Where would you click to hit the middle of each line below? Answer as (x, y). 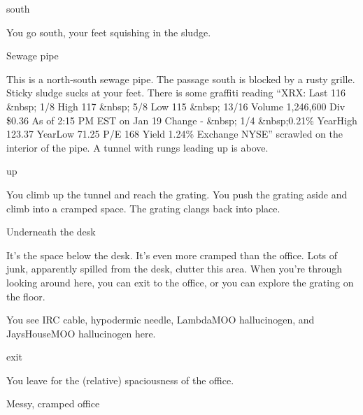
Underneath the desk (51, 232)
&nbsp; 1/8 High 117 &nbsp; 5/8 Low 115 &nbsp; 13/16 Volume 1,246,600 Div (176, 106)
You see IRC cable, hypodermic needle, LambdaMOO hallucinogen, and (161, 320)
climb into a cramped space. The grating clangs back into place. (143, 208)
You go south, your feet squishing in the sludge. (109, 32)
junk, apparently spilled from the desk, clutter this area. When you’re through (175, 269)
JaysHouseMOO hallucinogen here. (81, 333)
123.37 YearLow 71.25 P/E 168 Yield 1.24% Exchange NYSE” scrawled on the (175, 134)
